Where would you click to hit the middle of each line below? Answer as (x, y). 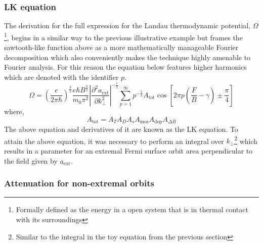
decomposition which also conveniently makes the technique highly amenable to (127, 57)
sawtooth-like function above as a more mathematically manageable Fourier (121, 47)
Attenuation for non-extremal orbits (79, 183)
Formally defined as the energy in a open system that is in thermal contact (132, 209)
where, (14, 111)
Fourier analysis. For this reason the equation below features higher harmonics (125, 67)
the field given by (31, 160)
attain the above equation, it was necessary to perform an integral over (114, 141)
